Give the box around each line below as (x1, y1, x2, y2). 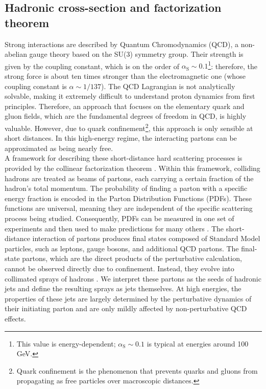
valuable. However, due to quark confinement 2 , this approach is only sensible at (5, 121, 253, 133)
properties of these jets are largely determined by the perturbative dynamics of (5, 293, 252, 304)
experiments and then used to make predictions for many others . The (5, 223, 224, 233)
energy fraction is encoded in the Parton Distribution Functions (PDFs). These (5, 192, 252, 203)
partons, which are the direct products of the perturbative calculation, (22, 253, 242, 264)
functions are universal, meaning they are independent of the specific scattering (5, 203, 253, 213)
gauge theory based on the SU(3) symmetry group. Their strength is (29, 49, 244, 59)
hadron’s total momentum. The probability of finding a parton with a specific (5, 183, 248, 193)
